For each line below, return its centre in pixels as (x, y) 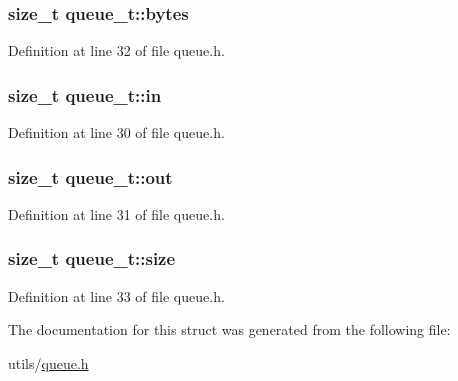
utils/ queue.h (48, 362)
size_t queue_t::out (90, 176)
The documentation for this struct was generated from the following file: (229, 329)
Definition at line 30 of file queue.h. (116, 132)
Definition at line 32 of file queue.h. (116, 50)
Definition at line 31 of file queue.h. (116, 213)
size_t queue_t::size (92, 258)
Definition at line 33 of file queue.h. (116, 295)
